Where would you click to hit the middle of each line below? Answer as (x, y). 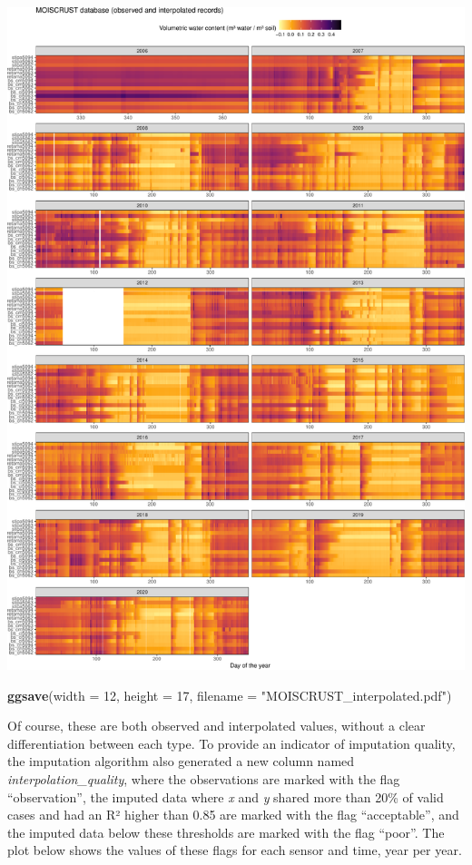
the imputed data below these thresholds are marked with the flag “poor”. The (226, 832)
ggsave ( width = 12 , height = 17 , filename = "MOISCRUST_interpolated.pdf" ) (230, 695)
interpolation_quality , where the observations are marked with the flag (204, 778)
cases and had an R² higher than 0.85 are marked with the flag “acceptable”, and (233, 815)
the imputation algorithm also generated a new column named (181, 761)
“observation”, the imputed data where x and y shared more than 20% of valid (226, 796)
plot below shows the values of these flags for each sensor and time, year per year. (235, 850)
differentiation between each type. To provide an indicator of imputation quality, (231, 743)
